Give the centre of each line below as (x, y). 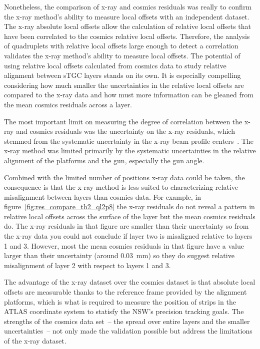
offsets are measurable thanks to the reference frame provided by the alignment (125, 292)
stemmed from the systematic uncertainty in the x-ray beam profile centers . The (129, 141)
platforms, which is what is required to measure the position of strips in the (120, 301)
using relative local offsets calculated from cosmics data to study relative (115, 65)
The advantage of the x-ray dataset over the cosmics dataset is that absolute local (130, 282)
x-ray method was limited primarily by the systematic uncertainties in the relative (130, 151)
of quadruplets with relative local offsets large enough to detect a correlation (121, 46)
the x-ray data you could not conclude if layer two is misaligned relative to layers (128, 236)
